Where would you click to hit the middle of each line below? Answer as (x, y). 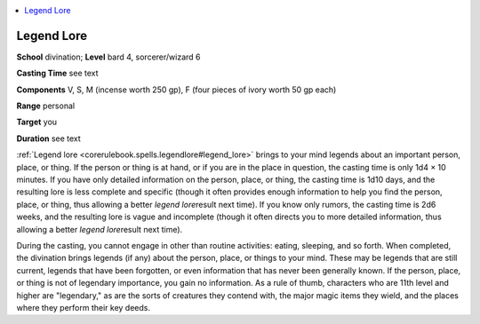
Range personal (46, 106)
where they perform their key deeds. (84, 307)
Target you (37, 122)
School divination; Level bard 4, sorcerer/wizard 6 (108, 57)
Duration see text (49, 138)
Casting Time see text (57, 73)
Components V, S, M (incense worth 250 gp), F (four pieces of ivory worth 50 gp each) (176, 90)
